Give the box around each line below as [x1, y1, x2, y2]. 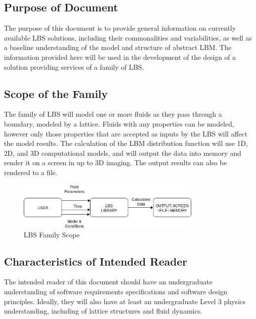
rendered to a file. [4, 167, 58, 177]
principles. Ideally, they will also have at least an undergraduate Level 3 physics [4, 296, 246, 306]
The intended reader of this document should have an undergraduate [4, 276, 213, 287]
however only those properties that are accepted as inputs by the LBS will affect [4, 128, 248, 138]
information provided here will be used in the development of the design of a [4, 51, 236, 62]
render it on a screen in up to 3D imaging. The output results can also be [4, 157, 227, 168]
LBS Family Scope [24, 229, 80, 239]
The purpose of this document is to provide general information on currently [4, 23, 236, 33]
